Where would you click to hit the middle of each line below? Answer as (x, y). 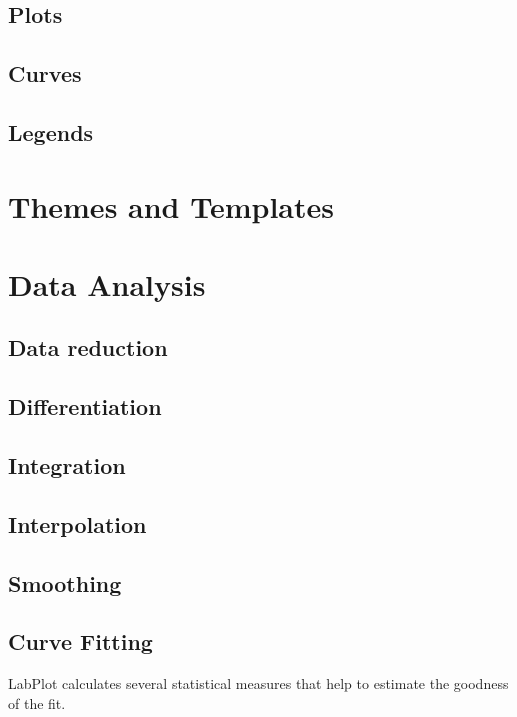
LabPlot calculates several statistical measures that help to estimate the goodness (258, 683)
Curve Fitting (80, 641)
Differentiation (85, 406)
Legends (51, 131)
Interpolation (77, 523)
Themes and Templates (171, 205)
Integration (67, 465)
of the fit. (37, 702)
